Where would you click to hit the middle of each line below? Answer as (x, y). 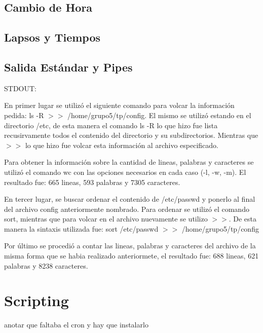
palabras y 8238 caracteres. (46, 265)
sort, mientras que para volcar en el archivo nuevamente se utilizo (106, 219)
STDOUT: (20, 88)
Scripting (36, 300)
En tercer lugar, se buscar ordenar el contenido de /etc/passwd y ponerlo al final (130, 199)
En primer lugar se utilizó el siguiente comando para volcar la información (119, 105)
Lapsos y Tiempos (52, 37)
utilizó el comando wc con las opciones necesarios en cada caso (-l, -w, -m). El (125, 172)
